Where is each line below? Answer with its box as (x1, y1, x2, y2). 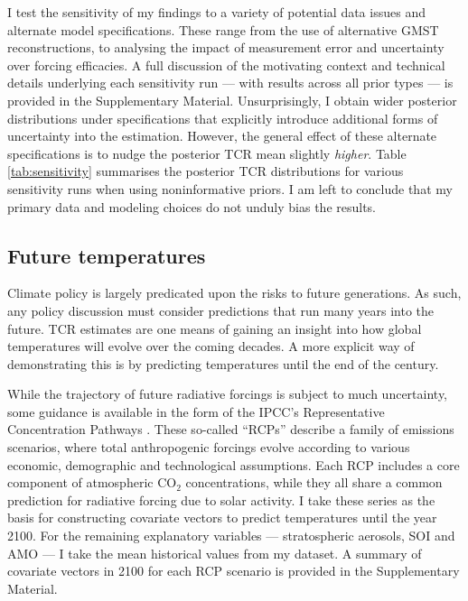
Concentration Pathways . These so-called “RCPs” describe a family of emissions (7, 420, 454, 439)
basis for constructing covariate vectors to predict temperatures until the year (7, 508, 437, 527)
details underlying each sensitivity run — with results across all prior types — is (7, 73, 454, 92)
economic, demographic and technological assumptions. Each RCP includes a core (7, 455, 460, 474)
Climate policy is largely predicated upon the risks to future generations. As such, (7, 283, 462, 302)
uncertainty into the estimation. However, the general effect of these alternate (7, 126, 437, 145)
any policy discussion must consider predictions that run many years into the (7, 300, 435, 319)
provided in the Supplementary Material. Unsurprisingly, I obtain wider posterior (7, 90, 457, 109)
